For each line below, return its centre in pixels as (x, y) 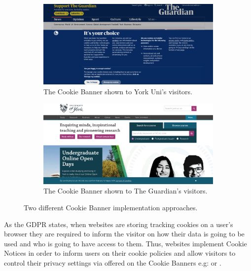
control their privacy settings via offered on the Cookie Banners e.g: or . (113, 262)
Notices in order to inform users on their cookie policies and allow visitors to (120, 253)
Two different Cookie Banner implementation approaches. (111, 207)
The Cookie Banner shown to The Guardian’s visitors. (125, 191)
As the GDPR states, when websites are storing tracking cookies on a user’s (119, 224)
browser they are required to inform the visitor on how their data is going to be (124, 234)
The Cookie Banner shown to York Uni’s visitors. (118, 91)
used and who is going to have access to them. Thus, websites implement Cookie (125, 243)
